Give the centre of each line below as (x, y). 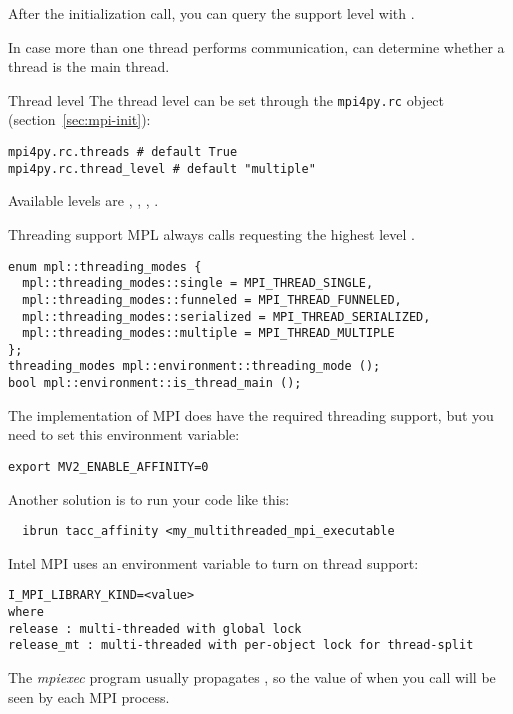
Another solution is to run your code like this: (149, 498)
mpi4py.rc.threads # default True (123, 152)
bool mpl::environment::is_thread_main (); (155, 383)
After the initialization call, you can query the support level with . (211, 13)
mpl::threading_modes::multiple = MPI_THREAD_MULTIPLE (208, 333)
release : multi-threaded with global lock (155, 628)
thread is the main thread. (89, 66)
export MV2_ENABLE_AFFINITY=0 (108, 466)
